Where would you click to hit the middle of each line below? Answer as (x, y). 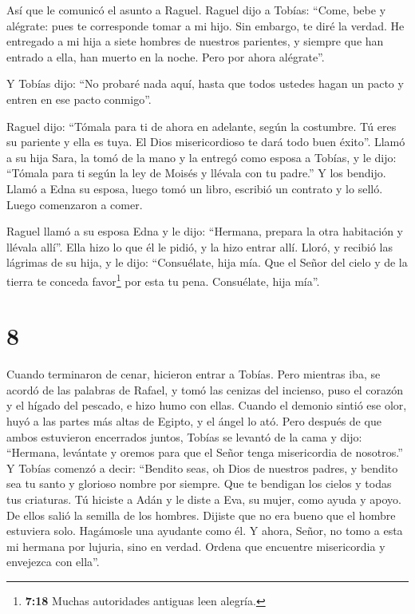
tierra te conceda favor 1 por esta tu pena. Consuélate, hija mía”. (163, 279)
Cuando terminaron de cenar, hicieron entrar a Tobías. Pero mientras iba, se (194, 374)
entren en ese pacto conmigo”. (79, 99)
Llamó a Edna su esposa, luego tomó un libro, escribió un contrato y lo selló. (195, 188)
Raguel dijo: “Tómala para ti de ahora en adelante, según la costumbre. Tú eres (202, 126)
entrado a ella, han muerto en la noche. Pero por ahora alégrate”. (166, 56)
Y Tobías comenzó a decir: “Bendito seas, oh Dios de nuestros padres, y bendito (202, 467)
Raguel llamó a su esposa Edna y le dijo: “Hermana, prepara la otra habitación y (205, 231)
